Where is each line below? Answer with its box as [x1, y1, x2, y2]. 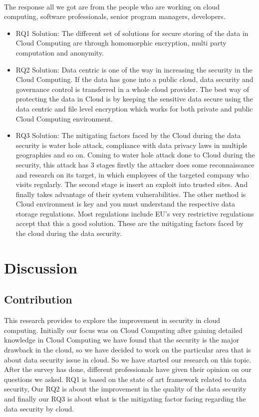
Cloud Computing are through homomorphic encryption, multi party [15, 37, 227, 48]
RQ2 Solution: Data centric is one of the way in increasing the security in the [15, 64, 253, 74]
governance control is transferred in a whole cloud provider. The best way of [15, 83, 249, 94]
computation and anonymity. [15, 47, 104, 57]
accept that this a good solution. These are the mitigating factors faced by [15, 218, 244, 228]
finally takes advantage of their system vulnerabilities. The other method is [15, 188, 246, 199]
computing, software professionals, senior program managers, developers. [4, 11, 226, 21]
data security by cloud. [4, 403, 74, 413]
